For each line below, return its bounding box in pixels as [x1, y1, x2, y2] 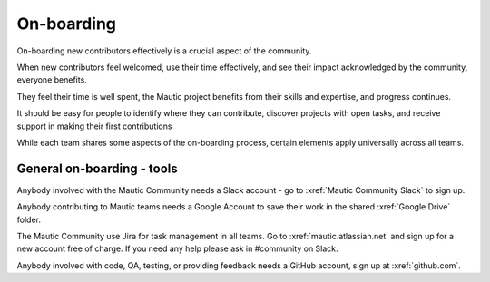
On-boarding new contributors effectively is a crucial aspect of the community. [16, 45, 312, 56]
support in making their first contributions [16, 121, 172, 131]
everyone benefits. [16, 74, 88, 85]
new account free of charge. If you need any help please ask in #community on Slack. [16, 243, 339, 254]
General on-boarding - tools [16, 160, 179, 176]
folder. [16, 214, 41, 225]
